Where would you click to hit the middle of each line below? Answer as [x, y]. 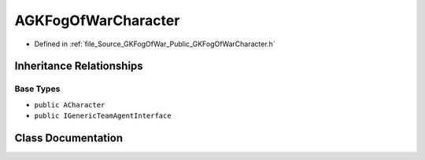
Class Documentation [69, 138]
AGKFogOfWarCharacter [97, 20]
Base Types [37, 89]
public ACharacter [70, 105]
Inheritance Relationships [79, 66]
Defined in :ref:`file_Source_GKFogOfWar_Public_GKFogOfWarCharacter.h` [155, 44]
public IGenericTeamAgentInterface [103, 116]
